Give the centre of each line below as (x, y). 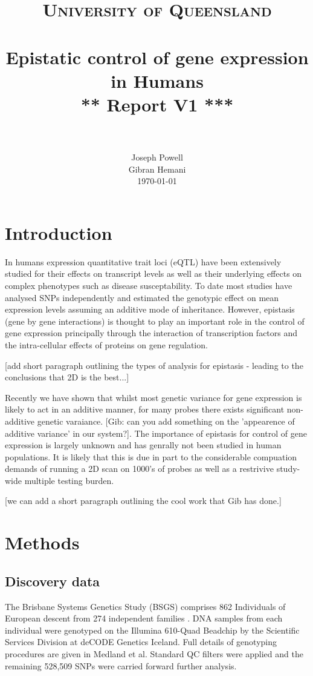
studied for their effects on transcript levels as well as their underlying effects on (153, 273)
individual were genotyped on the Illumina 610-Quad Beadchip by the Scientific (152, 630)
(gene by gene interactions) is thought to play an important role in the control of (155, 321)
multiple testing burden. (69, 480)
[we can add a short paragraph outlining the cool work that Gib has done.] (143, 501)
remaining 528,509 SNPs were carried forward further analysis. (121, 665)
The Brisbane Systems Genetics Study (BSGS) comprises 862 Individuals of (145, 606)
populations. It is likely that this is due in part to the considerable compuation (151, 456)
